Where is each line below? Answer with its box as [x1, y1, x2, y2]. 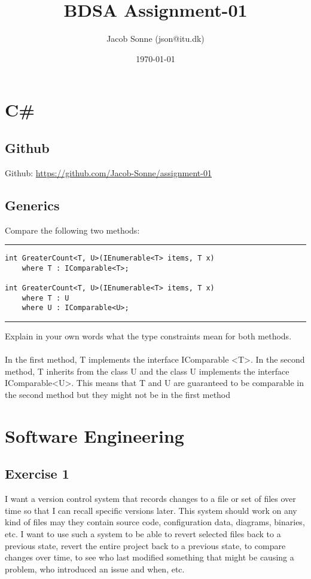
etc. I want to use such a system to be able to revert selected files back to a [5, 527, 281, 540]
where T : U [22, 293, 69, 302]
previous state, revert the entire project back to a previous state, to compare [5, 539, 286, 552]
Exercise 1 [5, 464, 69, 483]
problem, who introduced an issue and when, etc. [5, 562, 185, 575]
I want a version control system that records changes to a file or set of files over [5, 492, 296, 505]
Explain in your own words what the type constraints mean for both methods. [5, 330, 292, 342]
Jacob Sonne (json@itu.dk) [106, 32, 205, 45]
